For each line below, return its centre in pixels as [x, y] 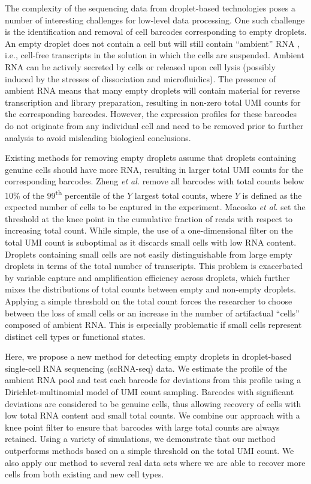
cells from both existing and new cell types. [84, 474]
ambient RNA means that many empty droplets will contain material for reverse [153, 90]
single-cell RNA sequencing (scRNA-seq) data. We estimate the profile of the [146, 368]
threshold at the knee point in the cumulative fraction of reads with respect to [149, 218]
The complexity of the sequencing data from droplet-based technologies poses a [150, 8]
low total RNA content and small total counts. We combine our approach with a [153, 415]
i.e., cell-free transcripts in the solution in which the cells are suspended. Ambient [155, 55]
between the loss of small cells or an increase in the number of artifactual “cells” [152, 313]
